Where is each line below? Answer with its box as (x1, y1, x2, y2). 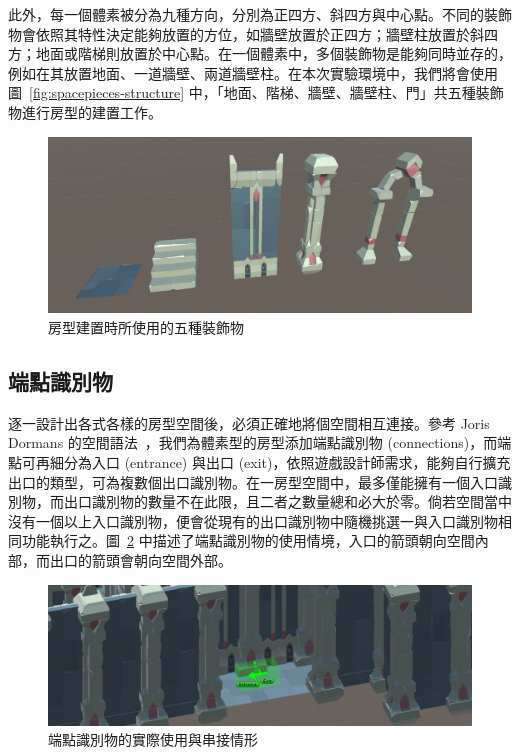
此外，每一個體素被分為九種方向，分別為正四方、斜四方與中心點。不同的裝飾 (8, 4, 512, 24)
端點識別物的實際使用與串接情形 (48, 729, 258, 750)
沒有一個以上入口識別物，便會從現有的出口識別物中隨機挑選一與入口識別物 (8, 510, 498, 531)
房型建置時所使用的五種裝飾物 (48, 316, 244, 337)
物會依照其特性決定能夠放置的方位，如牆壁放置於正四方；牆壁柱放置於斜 (8, 23, 484, 44)
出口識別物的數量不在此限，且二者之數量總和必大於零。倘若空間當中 (63, 491, 512, 512)
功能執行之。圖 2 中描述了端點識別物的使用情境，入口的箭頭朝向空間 (21, 530, 475, 551)
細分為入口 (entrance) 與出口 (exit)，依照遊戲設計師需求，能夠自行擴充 (49, 451, 511, 472)
